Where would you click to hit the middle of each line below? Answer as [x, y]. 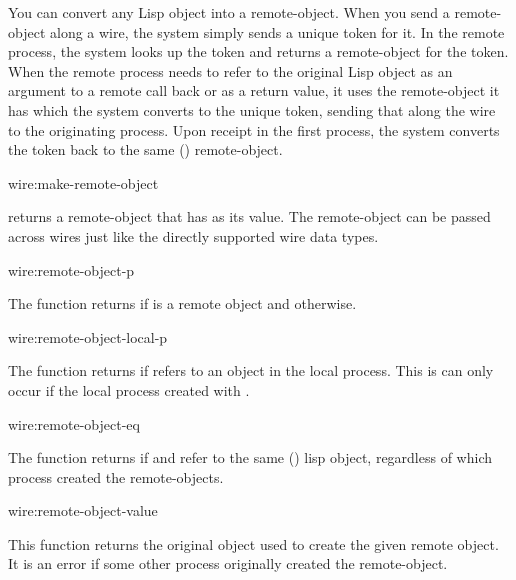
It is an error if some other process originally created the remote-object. [228, 563]
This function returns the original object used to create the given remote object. [253, 543]
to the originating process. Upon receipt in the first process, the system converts [254, 129]
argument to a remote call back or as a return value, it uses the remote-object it [254, 90]
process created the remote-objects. [116, 476]
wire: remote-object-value [83, 510]
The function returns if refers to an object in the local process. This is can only [251, 370]
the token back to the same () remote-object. [145, 149]
